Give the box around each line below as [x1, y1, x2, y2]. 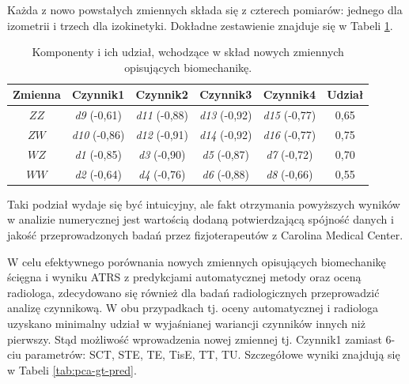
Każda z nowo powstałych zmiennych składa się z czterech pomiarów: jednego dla [7, 2, 403, 17]
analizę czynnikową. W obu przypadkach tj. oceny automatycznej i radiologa [7, 299, 379, 316]
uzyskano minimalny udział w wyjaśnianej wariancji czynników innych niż [7, 315, 365, 331]
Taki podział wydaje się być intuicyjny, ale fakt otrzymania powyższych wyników [7, 195, 400, 212]
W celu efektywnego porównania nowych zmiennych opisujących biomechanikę [7, 253, 386, 269]
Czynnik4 [263, 86, 316, 103]
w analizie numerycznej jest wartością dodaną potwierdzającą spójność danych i [7, 211, 394, 228]
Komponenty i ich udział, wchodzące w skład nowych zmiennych [32, 43, 344, 60]
